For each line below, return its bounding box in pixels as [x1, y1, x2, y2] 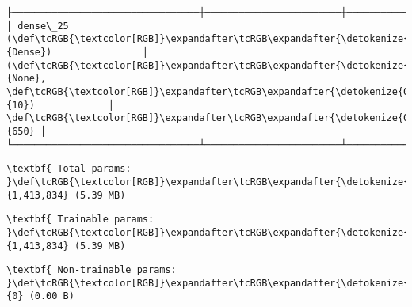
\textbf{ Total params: [6, 163, 132, 175]
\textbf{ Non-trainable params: [6, 264, 177, 276]
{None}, [6, 73, 47, 85]
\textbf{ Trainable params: [6, 214, 154, 226]
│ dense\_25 [6, 20, 69, 32]
